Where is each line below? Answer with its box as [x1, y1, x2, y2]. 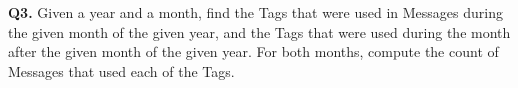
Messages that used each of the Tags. [8, 60, 235, 81]
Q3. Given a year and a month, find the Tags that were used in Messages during [8, 2, 503, 22]
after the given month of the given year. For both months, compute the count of [8, 41, 499, 62]
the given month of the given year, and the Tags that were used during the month [8, 21, 511, 42]
